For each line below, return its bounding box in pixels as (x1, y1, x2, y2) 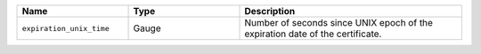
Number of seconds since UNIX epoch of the (244, 17, 434, 28)
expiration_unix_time (21, 23, 110, 33)
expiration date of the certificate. (244, 27, 382, 40)
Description (244, 5, 296, 17)
